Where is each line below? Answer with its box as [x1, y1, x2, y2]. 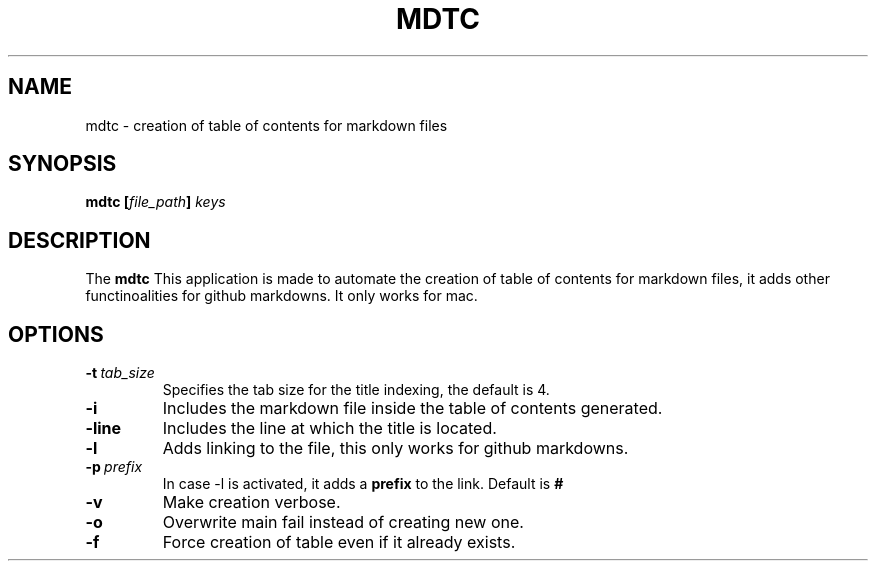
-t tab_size [85, 364, 155, 382]
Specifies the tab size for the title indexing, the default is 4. [162, 381, 550, 399]
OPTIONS [8, 321, 104, 347]
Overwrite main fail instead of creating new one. [162, 512, 524, 533]
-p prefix [85, 458, 143, 476]
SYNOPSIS [8, 151, 117, 177]
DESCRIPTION [8, 227, 151, 253]
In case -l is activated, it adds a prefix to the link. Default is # [162, 475, 564, 493]
